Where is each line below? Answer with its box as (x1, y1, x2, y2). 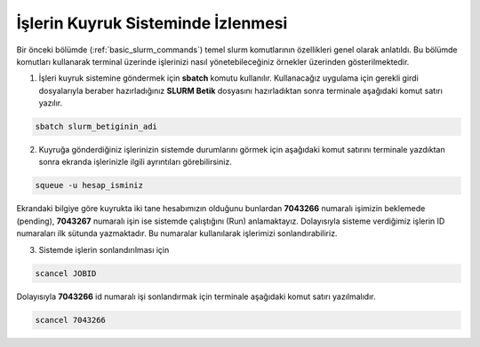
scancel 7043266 (35, 315, 107, 325)
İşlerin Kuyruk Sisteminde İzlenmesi (16, 13, 288, 33)
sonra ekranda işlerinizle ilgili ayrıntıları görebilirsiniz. (38, 156, 233, 168)
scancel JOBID (35, 268, 97, 279)
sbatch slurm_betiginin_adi (35, 122, 157, 132)
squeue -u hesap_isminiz (35, 180, 144, 191)
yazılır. (38, 98, 62, 108)
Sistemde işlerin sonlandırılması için (38, 244, 170, 255)
